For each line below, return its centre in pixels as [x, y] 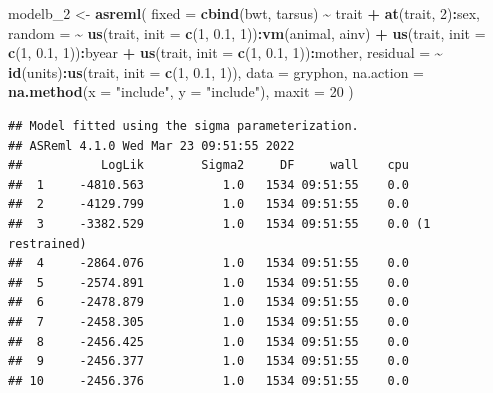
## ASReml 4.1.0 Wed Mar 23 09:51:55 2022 [151, 145]
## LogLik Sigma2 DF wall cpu [208, 165]
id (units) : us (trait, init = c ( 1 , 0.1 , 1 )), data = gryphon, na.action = [216, 71]
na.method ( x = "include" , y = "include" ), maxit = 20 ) [181, 91]
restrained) [47, 243]
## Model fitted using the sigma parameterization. [183, 125]
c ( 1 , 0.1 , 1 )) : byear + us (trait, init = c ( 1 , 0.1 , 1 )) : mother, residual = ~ [225, 52]
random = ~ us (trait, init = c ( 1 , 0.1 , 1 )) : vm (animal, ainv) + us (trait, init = [247, 32]
